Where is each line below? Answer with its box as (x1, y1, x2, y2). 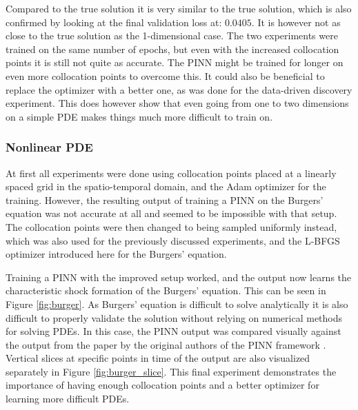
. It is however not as (251, 14, 341, 29)
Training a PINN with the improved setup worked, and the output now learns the (6, 269, 352, 284)
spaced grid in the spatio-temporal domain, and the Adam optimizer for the (6, 179, 326, 194)
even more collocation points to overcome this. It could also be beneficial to (6, 68, 325, 83)
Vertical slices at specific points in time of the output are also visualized (6, 351, 310, 365)
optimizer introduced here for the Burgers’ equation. (6, 247, 227, 261)
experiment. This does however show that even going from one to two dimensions (6, 96, 349, 110)
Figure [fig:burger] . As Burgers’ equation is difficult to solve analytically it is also (6, 296, 348, 311)
